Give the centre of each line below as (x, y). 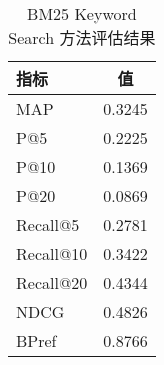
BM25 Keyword (82, 13)
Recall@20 (52, 282)
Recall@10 (52, 253)
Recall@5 (48, 224)
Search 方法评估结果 (82, 37)
